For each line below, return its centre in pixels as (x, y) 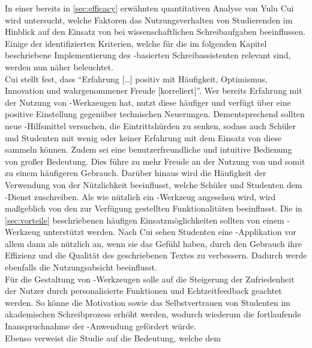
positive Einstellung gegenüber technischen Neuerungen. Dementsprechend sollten (155, 114)
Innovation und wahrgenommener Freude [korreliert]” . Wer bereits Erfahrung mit (154, 90)
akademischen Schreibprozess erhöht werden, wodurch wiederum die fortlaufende (153, 314)
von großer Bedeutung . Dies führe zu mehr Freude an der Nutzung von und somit (155, 161)
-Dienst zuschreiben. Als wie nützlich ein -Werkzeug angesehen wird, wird (140, 196)
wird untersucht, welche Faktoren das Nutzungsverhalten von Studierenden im (149, 20)
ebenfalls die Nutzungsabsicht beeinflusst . (81, 267)
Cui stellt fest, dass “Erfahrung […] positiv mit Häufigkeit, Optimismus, (136, 78)
